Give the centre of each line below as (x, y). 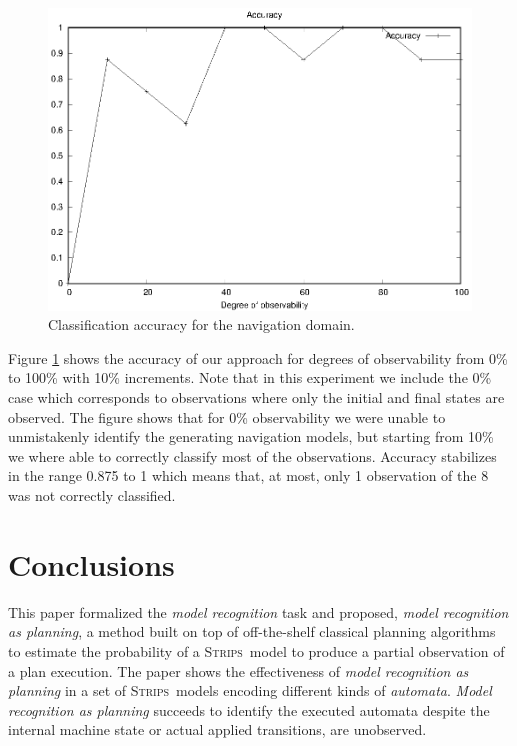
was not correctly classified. (92, 495)
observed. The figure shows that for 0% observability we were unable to (227, 416)
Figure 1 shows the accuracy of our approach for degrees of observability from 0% (258, 357)
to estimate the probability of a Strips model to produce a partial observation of (256, 650)
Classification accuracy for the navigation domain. (201, 324)
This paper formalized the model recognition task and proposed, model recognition (258, 611)
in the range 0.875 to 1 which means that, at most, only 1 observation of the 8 (248, 475)
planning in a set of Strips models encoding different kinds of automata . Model (250, 690)
